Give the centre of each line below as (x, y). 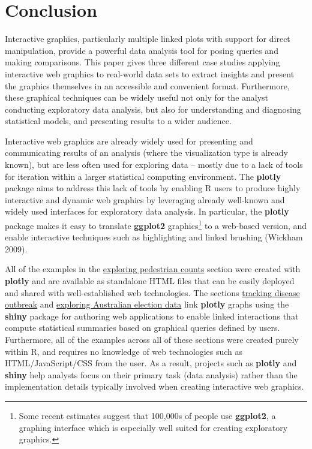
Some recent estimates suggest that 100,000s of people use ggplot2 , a (147, 415)
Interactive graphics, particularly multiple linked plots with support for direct (148, 39)
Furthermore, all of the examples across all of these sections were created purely (152, 340)
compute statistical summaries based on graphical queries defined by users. (142, 328)
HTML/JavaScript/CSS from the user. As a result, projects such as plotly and (151, 363)
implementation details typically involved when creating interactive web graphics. (154, 386)
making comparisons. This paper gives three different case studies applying (142, 62)
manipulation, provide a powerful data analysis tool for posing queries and (142, 50)
